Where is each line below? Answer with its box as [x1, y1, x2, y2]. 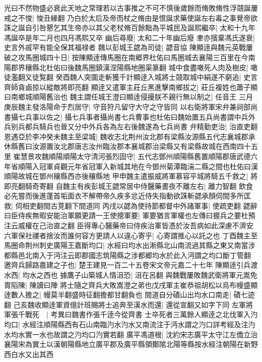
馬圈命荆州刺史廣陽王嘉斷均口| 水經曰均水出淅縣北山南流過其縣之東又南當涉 [4, 240, 255, 250]
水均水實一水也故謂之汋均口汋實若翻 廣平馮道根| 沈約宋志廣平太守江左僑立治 [4, 329, 258, 339]
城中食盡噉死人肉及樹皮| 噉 [168, 62, 258, 72]
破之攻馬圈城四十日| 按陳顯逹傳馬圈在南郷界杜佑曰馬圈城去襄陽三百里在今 [4, 51, 248, 62]
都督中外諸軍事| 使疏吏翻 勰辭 [159, 200, 257, 211]
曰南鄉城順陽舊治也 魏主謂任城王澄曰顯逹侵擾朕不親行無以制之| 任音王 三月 [4, 91, 253, 102]
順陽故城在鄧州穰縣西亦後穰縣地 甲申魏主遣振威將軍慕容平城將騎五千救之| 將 [4, 171, 258, 181]
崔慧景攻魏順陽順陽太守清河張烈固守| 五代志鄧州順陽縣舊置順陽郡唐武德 [13, 150, 251, 161]
